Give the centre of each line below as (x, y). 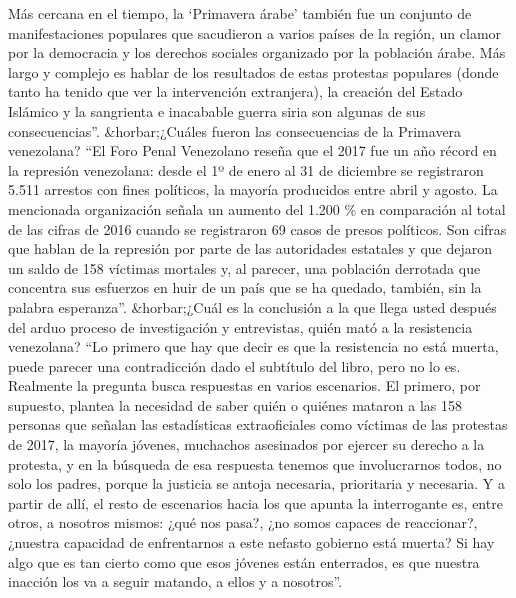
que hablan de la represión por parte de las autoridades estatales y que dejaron (250, 248)
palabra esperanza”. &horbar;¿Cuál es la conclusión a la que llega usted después (252, 306)
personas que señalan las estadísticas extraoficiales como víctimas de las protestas (258, 424)
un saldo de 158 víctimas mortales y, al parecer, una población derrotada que (244, 267)
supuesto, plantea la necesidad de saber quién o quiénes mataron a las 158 (235, 404)
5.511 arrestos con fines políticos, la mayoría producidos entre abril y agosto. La (253, 189)
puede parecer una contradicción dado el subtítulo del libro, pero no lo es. (234, 365)
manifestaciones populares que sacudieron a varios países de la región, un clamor (255, 32)
